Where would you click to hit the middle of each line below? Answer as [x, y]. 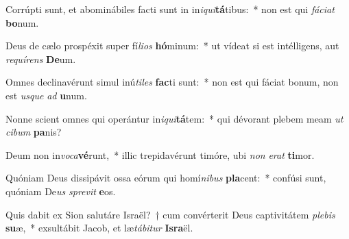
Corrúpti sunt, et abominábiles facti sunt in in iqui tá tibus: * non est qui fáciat [170, 9]
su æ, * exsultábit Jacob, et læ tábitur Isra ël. [99, 228]
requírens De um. [41, 59]
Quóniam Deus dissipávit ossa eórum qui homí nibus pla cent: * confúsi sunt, [166, 178]
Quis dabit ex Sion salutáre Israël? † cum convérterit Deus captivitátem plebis [170, 214]
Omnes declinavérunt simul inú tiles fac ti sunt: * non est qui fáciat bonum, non [172, 82]
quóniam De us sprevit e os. [61, 191]
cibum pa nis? [34, 132]
